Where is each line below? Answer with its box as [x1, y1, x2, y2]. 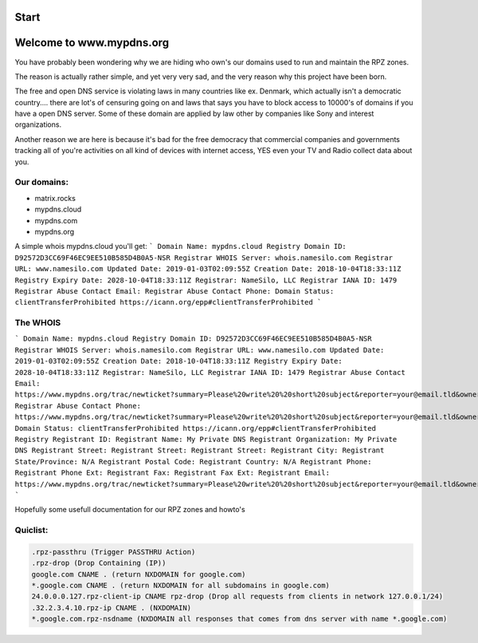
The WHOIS [14, 318, 61, 329]
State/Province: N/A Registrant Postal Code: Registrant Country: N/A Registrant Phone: [14, 457, 372, 466]
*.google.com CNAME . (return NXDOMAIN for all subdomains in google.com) [31, 581, 331, 590]
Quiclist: [14, 525, 49, 536]
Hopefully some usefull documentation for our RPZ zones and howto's [14, 505, 246, 515]
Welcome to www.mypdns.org [14, 36, 170, 49]
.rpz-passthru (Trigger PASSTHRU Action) [31, 547, 196, 556]
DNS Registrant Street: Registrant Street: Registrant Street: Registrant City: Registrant [14, 446, 385, 455]
